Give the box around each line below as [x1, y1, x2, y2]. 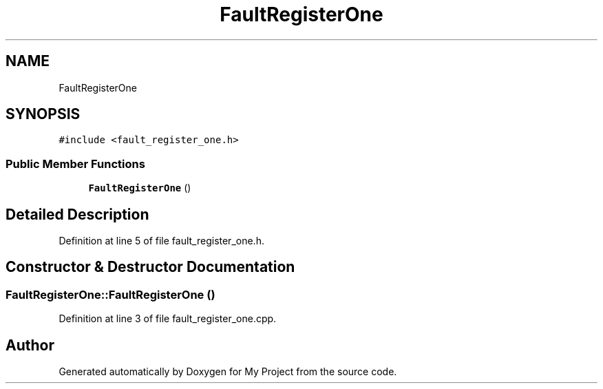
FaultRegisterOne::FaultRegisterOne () [6, 287, 215, 302]
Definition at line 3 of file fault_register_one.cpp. [59, 313, 277, 325]
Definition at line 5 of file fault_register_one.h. [59, 235, 264, 247]
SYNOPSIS [6, 105, 81, 123]
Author [6, 336, 54, 354]
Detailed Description [6, 205, 149, 223]
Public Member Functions [6, 156, 145, 171]
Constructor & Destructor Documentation [6, 258, 295, 276]
